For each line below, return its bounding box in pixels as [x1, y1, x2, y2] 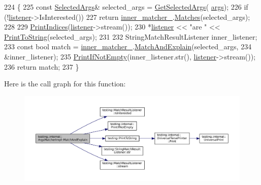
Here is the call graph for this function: [4, 78, 126, 89]
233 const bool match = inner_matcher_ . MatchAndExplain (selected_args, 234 [4, 41, 252, 52]
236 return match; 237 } [4, 61, 79, 72]
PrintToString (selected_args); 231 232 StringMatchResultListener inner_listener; [4, 31, 257, 42]
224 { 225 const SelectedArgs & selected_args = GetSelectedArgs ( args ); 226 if [4, 2, 248, 12]
